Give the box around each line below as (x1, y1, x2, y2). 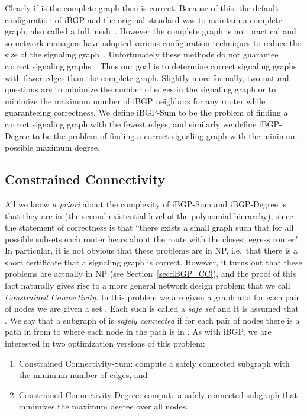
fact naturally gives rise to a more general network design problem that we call (5, 279, 290, 292)
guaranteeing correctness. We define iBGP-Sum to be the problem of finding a (5, 106, 288, 119)
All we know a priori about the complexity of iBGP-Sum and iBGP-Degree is (5, 197, 286, 210)
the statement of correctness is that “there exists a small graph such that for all (5, 221, 294, 233)
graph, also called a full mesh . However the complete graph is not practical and (5, 25, 296, 37)
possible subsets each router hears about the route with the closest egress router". (5, 232, 300, 245)
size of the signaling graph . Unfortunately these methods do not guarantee (5, 48, 279, 60)
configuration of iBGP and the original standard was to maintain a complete (5, 13, 283, 25)
